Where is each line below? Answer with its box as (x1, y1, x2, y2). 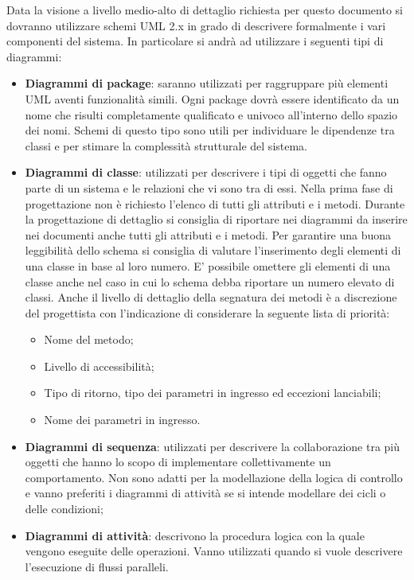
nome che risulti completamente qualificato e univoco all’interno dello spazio (25, 106, 398, 123)
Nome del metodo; (44, 331, 134, 348)
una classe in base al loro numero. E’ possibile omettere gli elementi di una (25, 257, 391, 274)
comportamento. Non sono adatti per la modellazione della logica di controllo (25, 469, 403, 485)
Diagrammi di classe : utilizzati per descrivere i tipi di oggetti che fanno (25, 164, 387, 181)
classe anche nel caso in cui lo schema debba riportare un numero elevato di (25, 273, 395, 290)
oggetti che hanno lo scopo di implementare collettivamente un (25, 453, 331, 470)
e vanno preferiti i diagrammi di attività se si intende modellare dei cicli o (25, 485, 386, 501)
